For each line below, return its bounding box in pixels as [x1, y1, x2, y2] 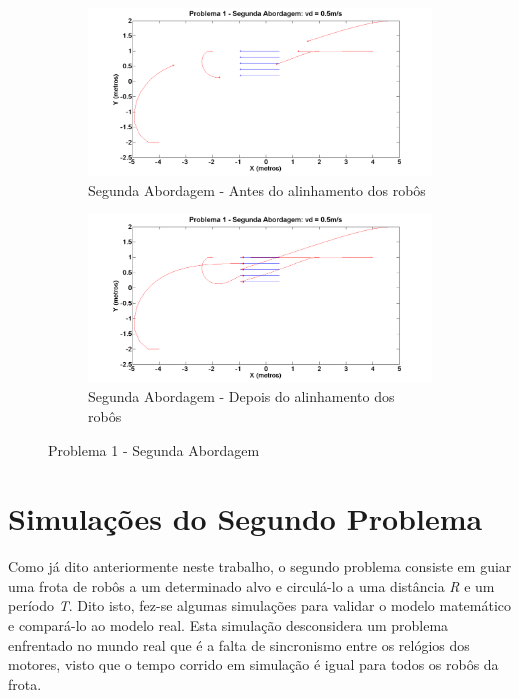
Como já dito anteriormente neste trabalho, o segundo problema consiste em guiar [8, 556, 512, 577]
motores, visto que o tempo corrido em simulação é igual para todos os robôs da [8, 654, 499, 675]
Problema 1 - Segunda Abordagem [48, 439, 260, 460]
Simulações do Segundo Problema [8, 498, 483, 539]
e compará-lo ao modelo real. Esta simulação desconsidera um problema [8, 615, 449, 636]
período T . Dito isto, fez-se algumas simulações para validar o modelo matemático [8, 595, 512, 616]
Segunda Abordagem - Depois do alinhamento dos [88, 386, 395, 407]
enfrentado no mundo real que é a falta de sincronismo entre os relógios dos [8, 634, 470, 655]
